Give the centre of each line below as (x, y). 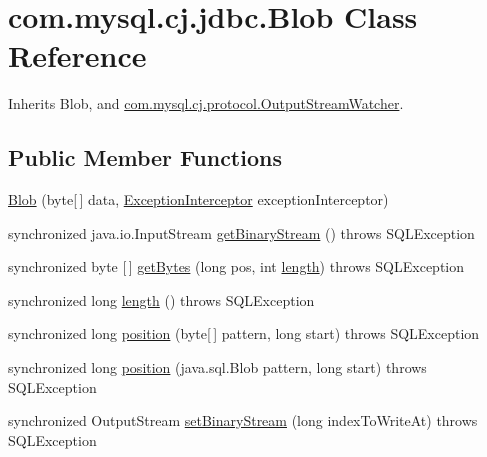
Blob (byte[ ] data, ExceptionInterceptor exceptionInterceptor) (198, 199)
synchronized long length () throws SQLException (161, 299)
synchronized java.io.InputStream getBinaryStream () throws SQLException (241, 232)
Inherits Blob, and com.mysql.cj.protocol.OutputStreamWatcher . (206, 103)
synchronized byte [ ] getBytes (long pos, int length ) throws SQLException (236, 266)
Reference (77, 55)
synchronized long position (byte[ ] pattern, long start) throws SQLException (244, 333)
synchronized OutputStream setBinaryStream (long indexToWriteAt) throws (243, 420)
